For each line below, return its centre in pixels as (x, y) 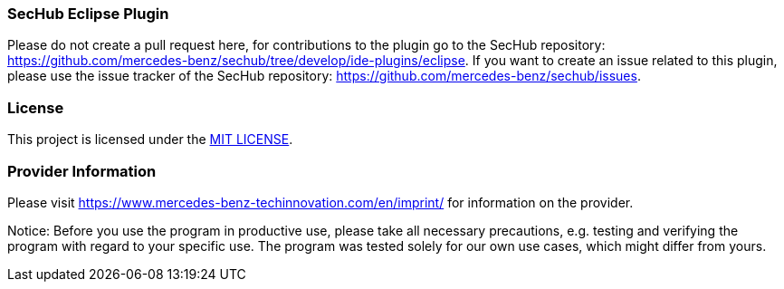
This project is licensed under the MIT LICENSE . (150, 140)
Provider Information (82, 171)
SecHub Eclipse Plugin (88, 14)
